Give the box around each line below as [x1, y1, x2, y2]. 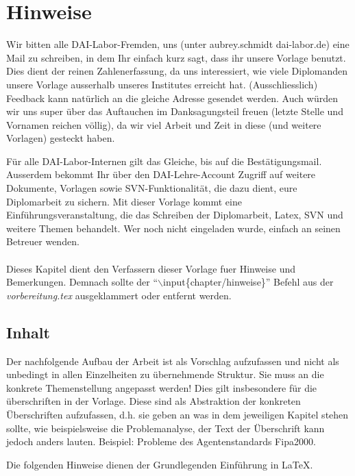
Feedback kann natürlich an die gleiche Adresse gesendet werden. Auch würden [6, 90, 338, 105]
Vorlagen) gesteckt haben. [6, 131, 115, 145]
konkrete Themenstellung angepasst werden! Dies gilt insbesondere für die [6, 380, 317, 394]
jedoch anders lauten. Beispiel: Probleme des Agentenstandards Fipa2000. [6, 434, 316, 449]
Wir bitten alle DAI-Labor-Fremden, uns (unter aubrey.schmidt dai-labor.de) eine [6, 37, 350, 51]
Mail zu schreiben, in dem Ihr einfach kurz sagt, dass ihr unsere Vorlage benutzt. [6, 50, 346, 64]
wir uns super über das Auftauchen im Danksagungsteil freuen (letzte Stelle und [6, 104, 343, 118]
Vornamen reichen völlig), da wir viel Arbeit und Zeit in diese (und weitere [6, 117, 321, 131]
